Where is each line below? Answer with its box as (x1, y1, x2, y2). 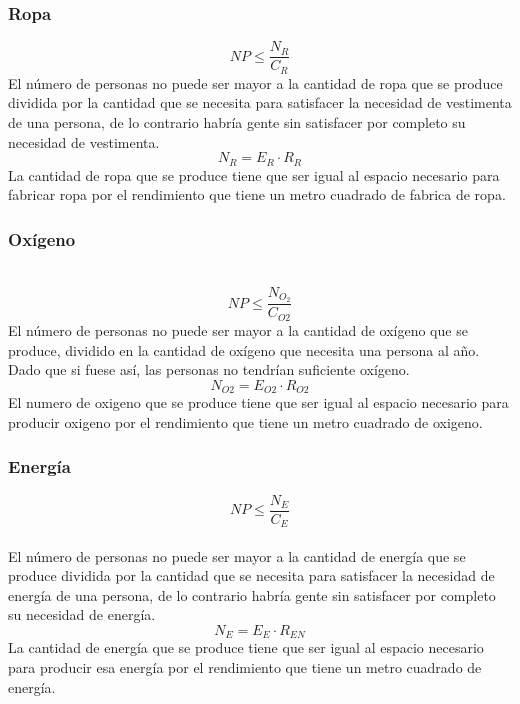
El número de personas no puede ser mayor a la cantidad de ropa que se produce (8, 72, 503, 93)
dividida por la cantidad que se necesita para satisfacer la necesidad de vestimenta (8, 92, 512, 113)
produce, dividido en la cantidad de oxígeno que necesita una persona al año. (8, 339, 480, 360)
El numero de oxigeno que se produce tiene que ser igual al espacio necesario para (8, 392, 509, 413)
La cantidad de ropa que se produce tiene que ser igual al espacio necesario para (8, 164, 500, 185)
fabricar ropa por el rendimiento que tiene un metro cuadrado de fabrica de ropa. (8, 184, 506, 205)
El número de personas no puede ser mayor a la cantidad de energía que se (8, 545, 466, 566)
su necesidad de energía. (8, 604, 156, 625)
